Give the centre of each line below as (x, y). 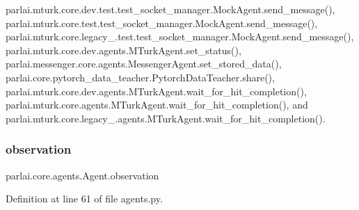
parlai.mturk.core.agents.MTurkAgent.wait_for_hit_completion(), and (157, 105)
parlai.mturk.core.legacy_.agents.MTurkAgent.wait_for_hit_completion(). (166, 118)
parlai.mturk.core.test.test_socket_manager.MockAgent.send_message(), (162, 23)
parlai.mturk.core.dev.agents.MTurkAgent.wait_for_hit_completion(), (156, 91)
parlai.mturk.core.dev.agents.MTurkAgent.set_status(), (123, 50)
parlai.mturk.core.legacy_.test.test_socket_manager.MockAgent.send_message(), (180, 37)
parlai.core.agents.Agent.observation (82, 175)
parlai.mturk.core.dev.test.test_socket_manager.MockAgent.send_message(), (170, 9)
